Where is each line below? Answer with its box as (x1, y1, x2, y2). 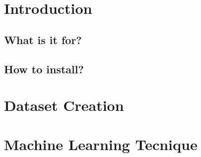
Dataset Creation (4, 95, 124, 115)
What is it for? (4, 32, 82, 47)
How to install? (4, 61, 84, 76)
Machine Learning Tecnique (4, 134, 198, 154)
